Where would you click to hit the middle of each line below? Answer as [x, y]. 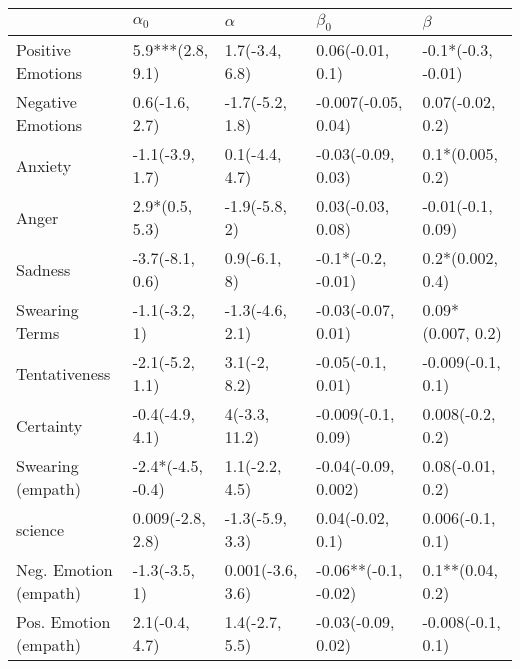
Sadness [43, 269]
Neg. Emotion [64, 570]
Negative [46, 102]
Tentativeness [63, 373]
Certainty [49, 425]
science [40, 529]
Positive [43, 50]
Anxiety [44, 165]
